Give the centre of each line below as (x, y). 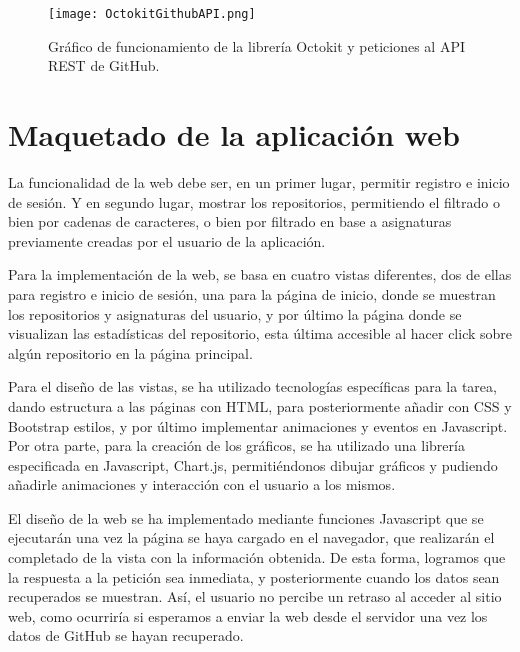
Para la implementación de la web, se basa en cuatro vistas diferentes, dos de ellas (260, 274)
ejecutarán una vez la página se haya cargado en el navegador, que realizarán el (251, 537)
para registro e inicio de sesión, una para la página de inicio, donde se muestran (252, 293)
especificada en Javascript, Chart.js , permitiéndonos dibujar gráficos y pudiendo (253, 464)
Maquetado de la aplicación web (234, 134)
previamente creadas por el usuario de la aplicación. (167, 240)
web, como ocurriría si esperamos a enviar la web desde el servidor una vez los (248, 615)
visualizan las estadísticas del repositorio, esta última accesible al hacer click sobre (260, 333)
